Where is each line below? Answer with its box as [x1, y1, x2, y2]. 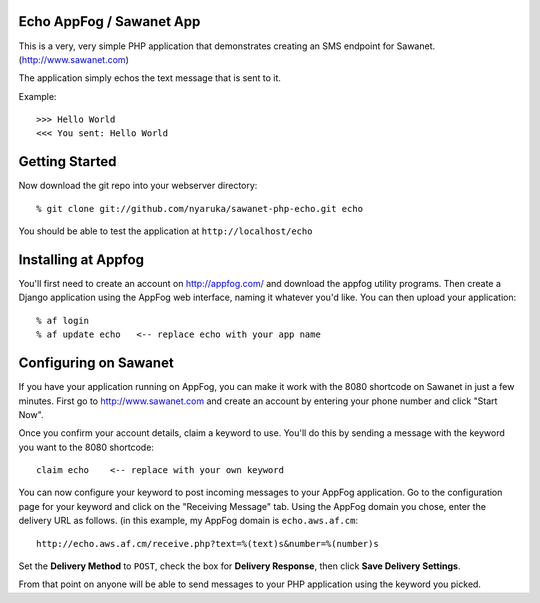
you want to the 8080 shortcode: [18, 441, 155, 453]
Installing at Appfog [18, 251, 145, 268]
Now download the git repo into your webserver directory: [18, 180, 258, 192]
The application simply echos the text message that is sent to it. [18, 72, 282, 84]
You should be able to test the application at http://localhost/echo [18, 225, 313, 237]
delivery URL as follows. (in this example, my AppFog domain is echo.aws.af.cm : [18, 515, 359, 527]
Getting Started [18, 153, 117, 170]
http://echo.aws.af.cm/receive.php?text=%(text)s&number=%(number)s [36, 538, 379, 549]
